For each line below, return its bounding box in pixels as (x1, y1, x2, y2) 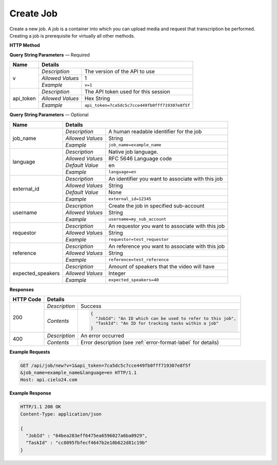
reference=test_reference (108, 257, 169, 262)
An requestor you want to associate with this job (108, 222, 225, 229)
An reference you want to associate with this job (108, 242, 225, 249)
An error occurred (80, 332, 124, 339)
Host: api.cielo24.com (20, 377, 77, 383)
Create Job (9, 8, 58, 19)
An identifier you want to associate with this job (108, 175, 223, 182)
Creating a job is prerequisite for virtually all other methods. (9, 32, 135, 39)
